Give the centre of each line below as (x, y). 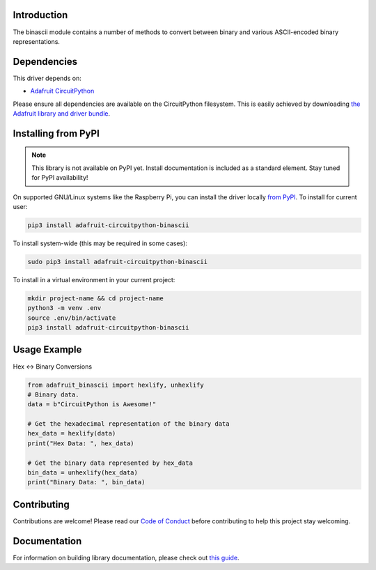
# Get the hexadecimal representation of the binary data (128, 424)
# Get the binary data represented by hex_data (110, 463)
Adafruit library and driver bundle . (62, 113)
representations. (37, 41)
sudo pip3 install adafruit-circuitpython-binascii (118, 262)
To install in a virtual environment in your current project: (94, 279)
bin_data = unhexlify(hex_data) (83, 473)
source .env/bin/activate (72, 318)
